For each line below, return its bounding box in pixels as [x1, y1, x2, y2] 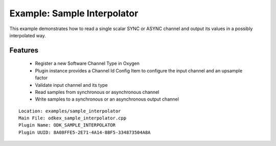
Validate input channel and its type [35, 82, 108, 88]
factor [35, 75, 48, 81]
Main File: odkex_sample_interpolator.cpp [18, 115, 127, 121]
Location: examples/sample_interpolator [18, 108, 121, 114]
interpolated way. [9, 32, 46, 38]
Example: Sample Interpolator [9, 8, 139, 19]
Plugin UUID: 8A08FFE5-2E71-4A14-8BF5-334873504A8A [18, 129, 151, 135]
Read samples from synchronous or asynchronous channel [35, 89, 159, 95]
